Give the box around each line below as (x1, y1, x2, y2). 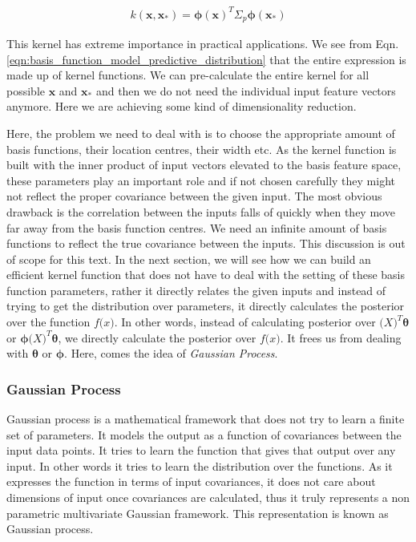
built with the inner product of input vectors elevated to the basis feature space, (6, 156, 402, 173)
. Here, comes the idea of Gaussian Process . (64, 345, 278, 362)
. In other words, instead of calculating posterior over (114, 313, 376, 330)
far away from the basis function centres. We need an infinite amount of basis (6, 219, 387, 236)
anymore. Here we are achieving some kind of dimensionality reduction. (6, 98, 357, 115)
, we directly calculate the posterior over (58, 329, 256, 346)
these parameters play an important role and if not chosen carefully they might (6, 172, 395, 188)
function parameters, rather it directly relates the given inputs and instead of (6, 281, 386, 298)
